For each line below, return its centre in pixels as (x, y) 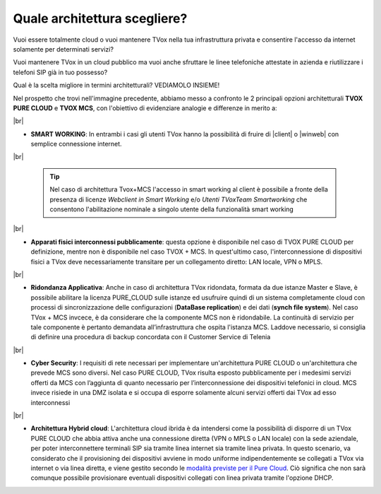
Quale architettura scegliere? (100, 18)
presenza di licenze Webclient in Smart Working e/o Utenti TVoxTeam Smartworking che (179, 199)
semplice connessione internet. (77, 144)
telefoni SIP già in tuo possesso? (60, 72)
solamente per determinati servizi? (64, 49)
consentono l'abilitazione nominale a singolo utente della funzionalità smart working (172, 209)
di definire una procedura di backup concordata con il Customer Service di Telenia (151, 337)
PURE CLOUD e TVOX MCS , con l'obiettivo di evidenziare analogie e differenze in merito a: (145, 108)
